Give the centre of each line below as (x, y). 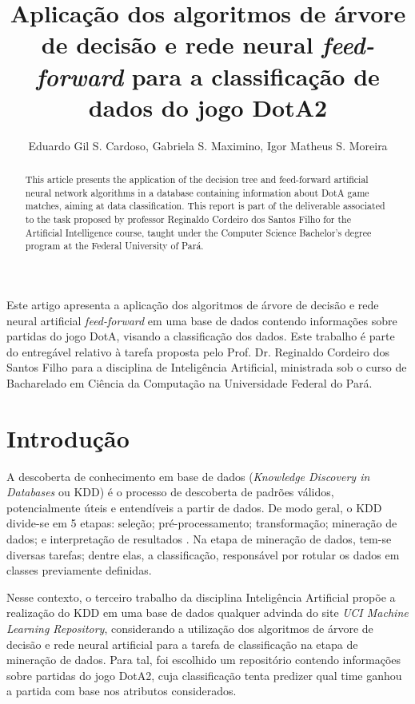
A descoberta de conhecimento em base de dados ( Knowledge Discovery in (188, 476)
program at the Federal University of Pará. (114, 246)
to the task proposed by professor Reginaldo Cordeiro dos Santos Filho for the (188, 219)
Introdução (68, 438)
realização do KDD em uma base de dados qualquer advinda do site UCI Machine (207, 613)
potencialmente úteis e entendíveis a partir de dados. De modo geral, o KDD (194, 507)
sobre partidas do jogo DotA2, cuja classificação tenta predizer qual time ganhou (204, 675)
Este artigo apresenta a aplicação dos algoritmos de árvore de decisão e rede (193, 305)
